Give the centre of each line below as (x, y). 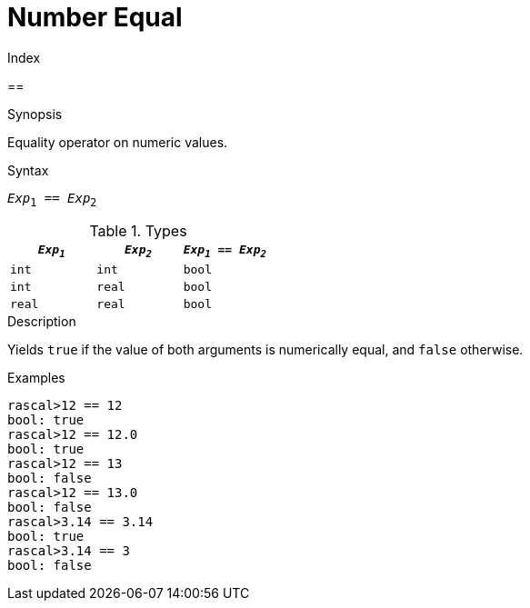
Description (42, 322)
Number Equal (95, 17)
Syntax (28, 170)
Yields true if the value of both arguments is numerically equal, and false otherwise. (265, 350)
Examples (36, 378)
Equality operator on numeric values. (118, 142)
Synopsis (35, 114)
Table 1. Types (138, 230)
